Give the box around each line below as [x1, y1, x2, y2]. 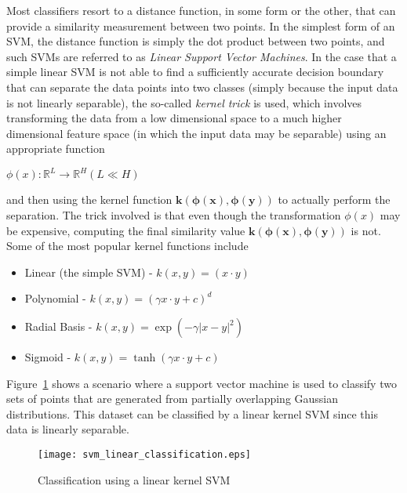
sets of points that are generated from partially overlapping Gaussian [6, 390, 339, 407]
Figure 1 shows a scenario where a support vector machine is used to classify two [6, 375, 397, 391]
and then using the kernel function [6, 191, 173, 208]
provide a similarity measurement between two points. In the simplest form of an [6, 17, 395, 34]
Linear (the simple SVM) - [24, 263, 153, 280]
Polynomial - [24, 290, 86, 306]
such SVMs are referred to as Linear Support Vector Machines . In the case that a [6, 48, 397, 64]
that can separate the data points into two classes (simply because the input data [6, 78, 398, 95]
